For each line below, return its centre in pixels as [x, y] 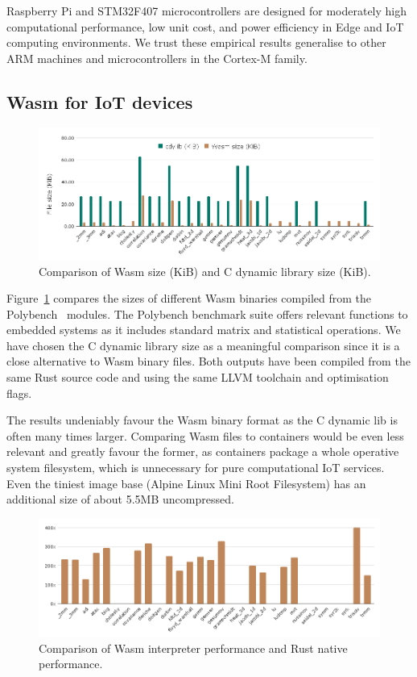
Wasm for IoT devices [100, 101]
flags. [19, 393]
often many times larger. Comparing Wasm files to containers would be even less [205, 435]
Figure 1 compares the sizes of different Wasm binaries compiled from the [189, 298]
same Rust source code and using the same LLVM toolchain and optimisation [198, 377]
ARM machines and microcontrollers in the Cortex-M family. [157, 58]
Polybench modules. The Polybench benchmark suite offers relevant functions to [207, 313]
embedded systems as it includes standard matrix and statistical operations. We [204, 330]
